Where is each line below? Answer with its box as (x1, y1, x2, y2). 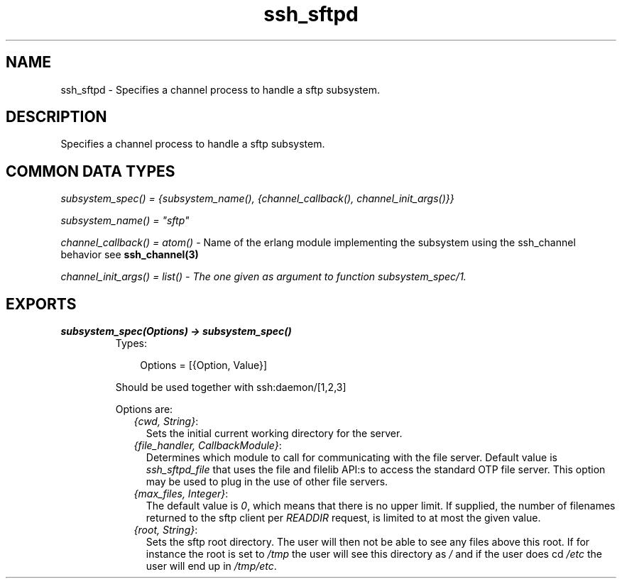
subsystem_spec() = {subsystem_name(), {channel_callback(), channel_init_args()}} (60, 192, 454, 205)
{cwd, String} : (133, 415, 199, 428)
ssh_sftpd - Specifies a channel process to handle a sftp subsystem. (60, 83, 381, 96)
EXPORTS (6, 294, 77, 313)
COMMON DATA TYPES (6, 162, 175, 180)
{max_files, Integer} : (133, 487, 229, 500)
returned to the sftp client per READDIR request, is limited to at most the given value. (146, 512, 541, 524)
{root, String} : (133, 524, 198, 536)
